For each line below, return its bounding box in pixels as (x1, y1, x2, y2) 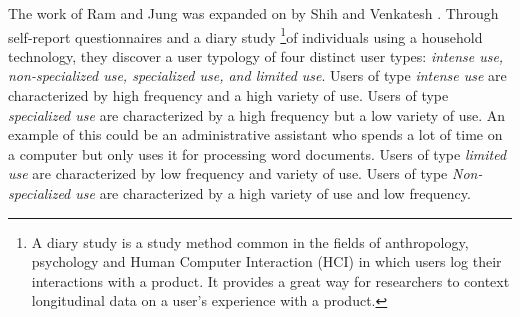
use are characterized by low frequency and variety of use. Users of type (8, 163, 448, 184)
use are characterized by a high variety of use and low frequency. (75, 183, 471, 203)
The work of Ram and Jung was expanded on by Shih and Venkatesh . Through (8, 3, 499, 23)
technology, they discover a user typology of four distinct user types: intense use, (8, 45, 504, 66)
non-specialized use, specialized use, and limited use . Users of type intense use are (8, 65, 507, 86)
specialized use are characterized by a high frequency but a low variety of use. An (8, 104, 506, 125)
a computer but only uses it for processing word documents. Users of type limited (8, 143, 507, 164)
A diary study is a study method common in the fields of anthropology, (31, 231, 469, 252)
